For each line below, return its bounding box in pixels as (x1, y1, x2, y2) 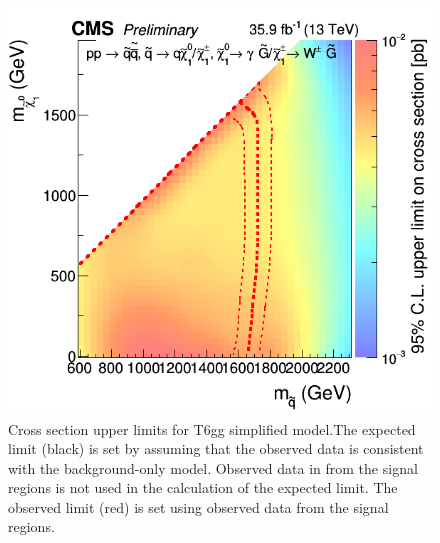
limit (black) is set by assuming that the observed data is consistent (8, 438, 424, 459)
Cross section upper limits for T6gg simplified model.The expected (8, 418, 416, 439)
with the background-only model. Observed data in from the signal (8, 457, 418, 478)
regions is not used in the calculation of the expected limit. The (8, 477, 398, 498)
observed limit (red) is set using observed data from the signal (8, 496, 389, 517)
